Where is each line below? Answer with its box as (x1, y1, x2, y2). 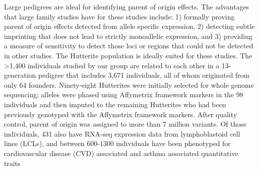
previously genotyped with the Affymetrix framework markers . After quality (4, 109, 237, 119)
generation (4, 70, 36, 80)
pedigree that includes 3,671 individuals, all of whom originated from (38, 70, 250, 80)
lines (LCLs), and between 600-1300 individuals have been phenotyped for (4, 138, 231, 149)
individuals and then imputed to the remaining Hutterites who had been (4, 99, 226, 109)
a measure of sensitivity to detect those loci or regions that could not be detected (4, 40, 253, 51)
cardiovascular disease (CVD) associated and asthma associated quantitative (4, 148, 238, 158)
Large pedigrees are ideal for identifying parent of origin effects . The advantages (4, 1, 249, 11)
